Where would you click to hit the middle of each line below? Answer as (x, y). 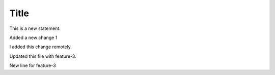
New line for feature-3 (33, 65)
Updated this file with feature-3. (43, 56)
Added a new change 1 (33, 37)
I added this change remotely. (41, 47)
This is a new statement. (35, 28)
